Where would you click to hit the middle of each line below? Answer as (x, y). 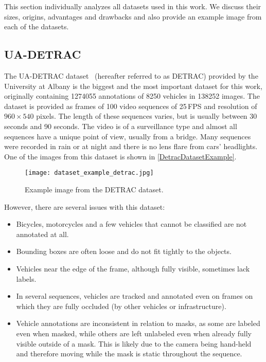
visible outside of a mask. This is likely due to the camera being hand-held (134, 343)
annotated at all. (42, 234)
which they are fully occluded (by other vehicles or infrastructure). (121, 306)
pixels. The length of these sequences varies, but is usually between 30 (147, 116)
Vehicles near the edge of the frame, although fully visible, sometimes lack (133, 268)
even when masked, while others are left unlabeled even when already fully (134, 333)
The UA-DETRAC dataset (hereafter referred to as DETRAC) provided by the (131, 75)
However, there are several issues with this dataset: (85, 206)
